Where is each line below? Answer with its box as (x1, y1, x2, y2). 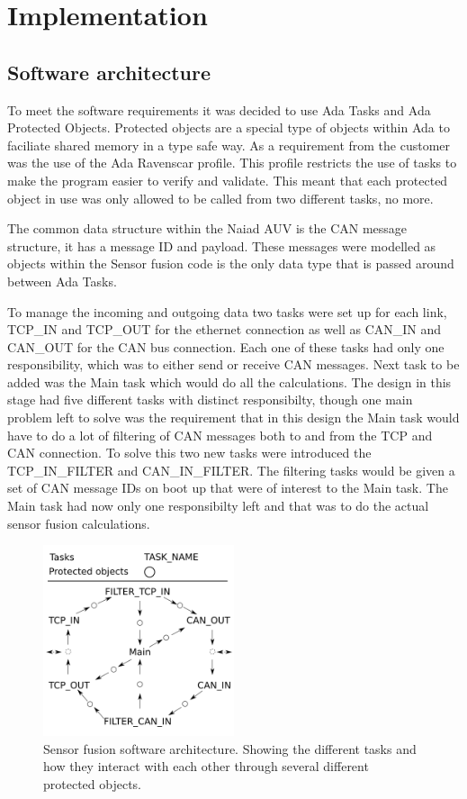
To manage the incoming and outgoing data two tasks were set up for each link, (7, 302, 447, 321)
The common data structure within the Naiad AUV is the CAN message (7, 219, 408, 238)
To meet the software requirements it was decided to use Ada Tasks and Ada (7, 100, 431, 119)
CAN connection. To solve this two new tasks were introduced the (7, 443, 372, 462)
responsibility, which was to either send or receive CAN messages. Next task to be (7, 355, 460, 374)
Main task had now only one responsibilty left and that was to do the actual (7, 496, 429, 515)
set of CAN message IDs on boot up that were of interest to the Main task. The (7, 478, 448, 497)
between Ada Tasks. (7, 271, 117, 290)
